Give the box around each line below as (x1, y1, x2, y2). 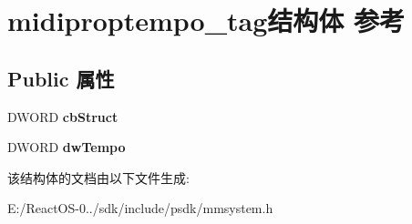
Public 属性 (7, 64, 115, 92)
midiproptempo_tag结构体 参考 (7, 2, 406, 39)
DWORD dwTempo (7, 137, 126, 157)
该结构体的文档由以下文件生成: (7, 168, 190, 187)
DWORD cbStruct (7, 107, 118, 126)
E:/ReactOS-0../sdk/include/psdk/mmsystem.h (7, 199, 273, 218)
